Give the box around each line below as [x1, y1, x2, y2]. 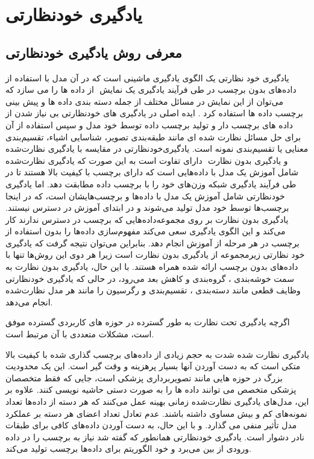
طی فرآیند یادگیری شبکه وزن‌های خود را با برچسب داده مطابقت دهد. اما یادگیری [5, 177, 297, 190]
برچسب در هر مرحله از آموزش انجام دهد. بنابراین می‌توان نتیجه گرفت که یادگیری [5, 236, 300, 249]
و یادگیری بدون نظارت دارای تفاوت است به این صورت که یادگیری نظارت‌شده [5, 154, 288, 166]
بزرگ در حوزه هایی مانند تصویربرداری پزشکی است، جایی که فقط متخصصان [5, 371, 283, 384]
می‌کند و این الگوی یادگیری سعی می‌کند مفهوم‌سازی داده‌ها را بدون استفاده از [5, 225, 286, 237]
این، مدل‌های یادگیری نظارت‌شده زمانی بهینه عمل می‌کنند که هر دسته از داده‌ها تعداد [5, 395, 309, 408]
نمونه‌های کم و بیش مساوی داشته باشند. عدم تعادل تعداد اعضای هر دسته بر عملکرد [5, 407, 307, 419]
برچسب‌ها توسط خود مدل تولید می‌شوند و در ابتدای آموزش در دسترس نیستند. [5, 201, 289, 214]
